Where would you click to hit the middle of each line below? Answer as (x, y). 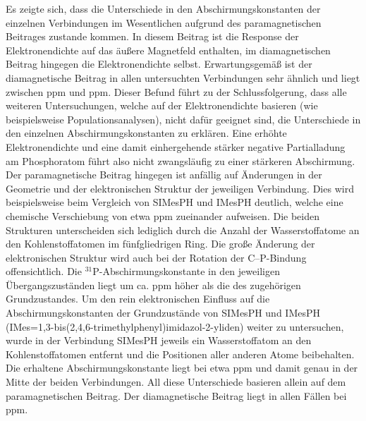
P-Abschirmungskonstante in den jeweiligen (186, 271)
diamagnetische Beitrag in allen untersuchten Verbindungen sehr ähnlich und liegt (183, 77)
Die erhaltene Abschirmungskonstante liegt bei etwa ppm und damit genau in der (182, 368)
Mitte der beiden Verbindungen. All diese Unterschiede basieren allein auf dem (176, 382)
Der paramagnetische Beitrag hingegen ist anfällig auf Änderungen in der (164, 175)
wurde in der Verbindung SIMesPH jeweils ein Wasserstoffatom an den (159, 340)
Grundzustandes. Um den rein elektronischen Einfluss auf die (138, 299)
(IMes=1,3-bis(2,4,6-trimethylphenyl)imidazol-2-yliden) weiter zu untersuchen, (175, 326)
